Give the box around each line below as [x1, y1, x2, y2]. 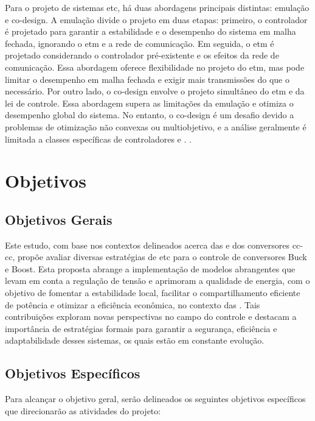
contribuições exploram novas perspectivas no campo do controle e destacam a [5, 310, 297, 323]
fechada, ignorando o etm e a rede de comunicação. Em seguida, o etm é [5, 37, 274, 49]
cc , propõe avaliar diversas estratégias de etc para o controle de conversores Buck [5, 250, 307, 263]
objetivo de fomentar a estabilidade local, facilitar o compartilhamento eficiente [5, 286, 300, 299]
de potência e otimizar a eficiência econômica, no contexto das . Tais [5, 298, 260, 311]
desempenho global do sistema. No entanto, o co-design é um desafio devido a [5, 108, 294, 121]
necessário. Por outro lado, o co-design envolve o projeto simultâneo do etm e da [5, 85, 305, 97]
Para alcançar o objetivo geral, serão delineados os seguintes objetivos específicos [5, 392, 306, 405]
